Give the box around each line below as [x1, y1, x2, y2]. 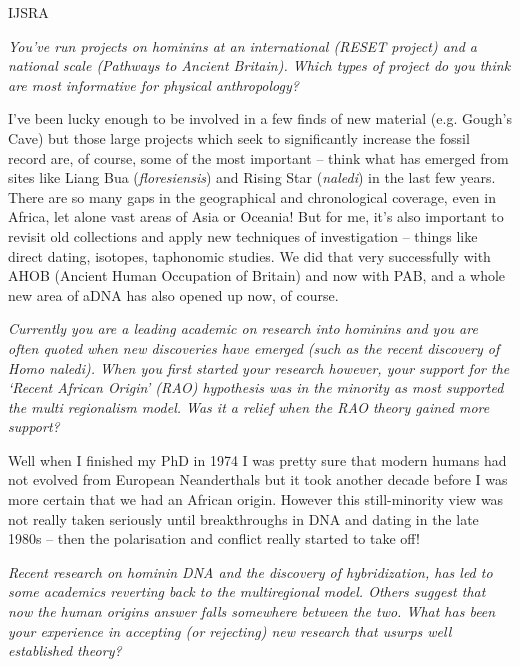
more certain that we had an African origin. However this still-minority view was [8, 489, 504, 510]
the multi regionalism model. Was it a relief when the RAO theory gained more [8, 396, 490, 417]
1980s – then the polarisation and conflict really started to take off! [8, 528, 420, 549]
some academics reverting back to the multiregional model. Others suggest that [8, 581, 486, 602]
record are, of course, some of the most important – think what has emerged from [8, 147, 509, 168]
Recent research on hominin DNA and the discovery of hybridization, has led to [8, 561, 493, 582]
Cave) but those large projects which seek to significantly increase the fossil [8, 127, 470, 148]
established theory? [8, 640, 122, 661]
